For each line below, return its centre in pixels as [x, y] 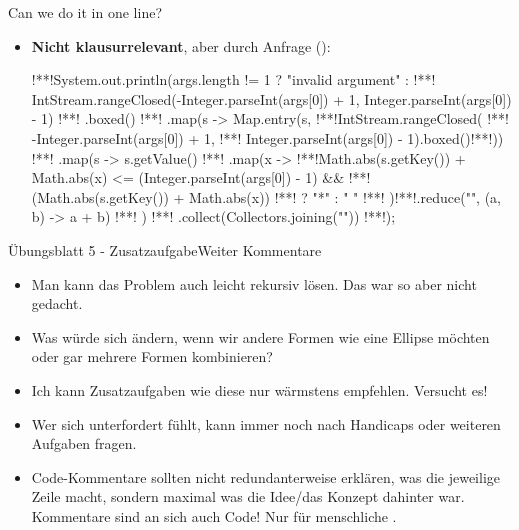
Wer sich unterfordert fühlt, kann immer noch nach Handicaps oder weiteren [266, 423]
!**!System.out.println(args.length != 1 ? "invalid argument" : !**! [233, 79]
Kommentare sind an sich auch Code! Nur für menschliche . [214, 515]
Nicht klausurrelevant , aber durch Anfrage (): [181, 45]
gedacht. [57, 303]
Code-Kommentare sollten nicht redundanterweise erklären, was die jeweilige [266, 476]
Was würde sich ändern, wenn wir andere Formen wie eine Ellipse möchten [260, 336]
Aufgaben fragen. [84, 443]
